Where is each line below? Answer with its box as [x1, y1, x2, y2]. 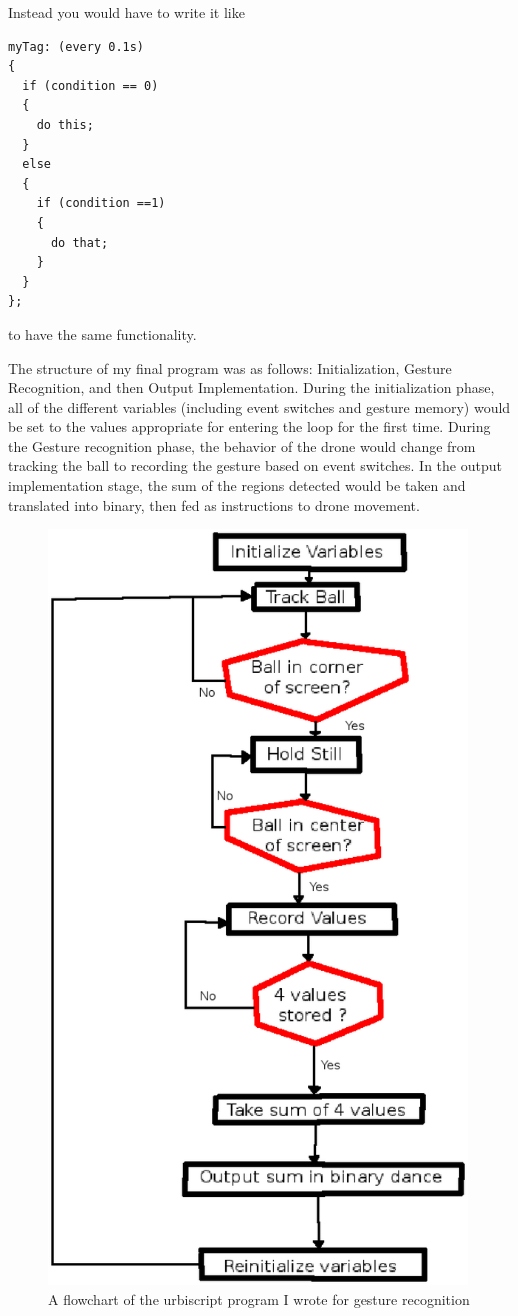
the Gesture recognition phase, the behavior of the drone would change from [8, 435, 476, 456]
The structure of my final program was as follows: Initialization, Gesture [8, 357, 452, 378]
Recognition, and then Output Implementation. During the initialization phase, [8, 377, 495, 398]
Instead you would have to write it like [8, 2, 245, 22]
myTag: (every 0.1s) [8, 39, 145, 54]
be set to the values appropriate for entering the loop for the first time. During [8, 416, 491, 437]
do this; [36, 117, 94, 132]
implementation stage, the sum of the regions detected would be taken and [8, 475, 466, 496]
